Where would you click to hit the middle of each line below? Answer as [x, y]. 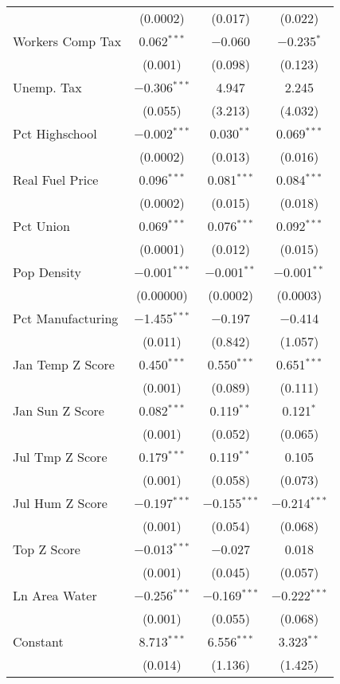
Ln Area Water [55, 595]
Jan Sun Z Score [59, 410]
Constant [38, 641]
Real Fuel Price [56, 180]
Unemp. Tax [47, 87]
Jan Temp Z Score [64, 364]
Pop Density [47, 272]
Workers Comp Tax [67, 41]
